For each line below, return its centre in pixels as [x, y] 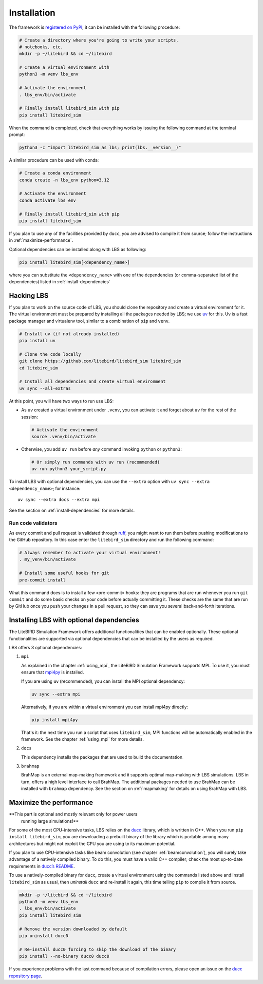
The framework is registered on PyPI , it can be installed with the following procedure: [94, 27]
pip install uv [37, 341]
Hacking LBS [29, 296]
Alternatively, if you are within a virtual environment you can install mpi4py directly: [105, 707]
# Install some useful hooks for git [64, 573]
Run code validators [33, 523]
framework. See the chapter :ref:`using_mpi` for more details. [82, 739]
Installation [32, 13]
